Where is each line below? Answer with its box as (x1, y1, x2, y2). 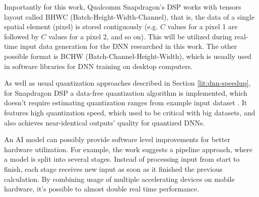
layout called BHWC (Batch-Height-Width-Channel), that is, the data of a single (4, 11, 255, 22)
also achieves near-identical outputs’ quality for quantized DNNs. (4, 117, 205, 127)
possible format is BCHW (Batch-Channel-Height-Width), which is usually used (4, 50, 251, 61)
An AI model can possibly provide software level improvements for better (4, 134, 230, 145)
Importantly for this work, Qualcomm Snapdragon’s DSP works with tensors (4, 2, 241, 12)
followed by (4, 31, 39, 41)
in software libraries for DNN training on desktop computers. (4, 60, 193, 71)
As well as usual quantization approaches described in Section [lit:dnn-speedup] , (4, 78, 251, 88)
